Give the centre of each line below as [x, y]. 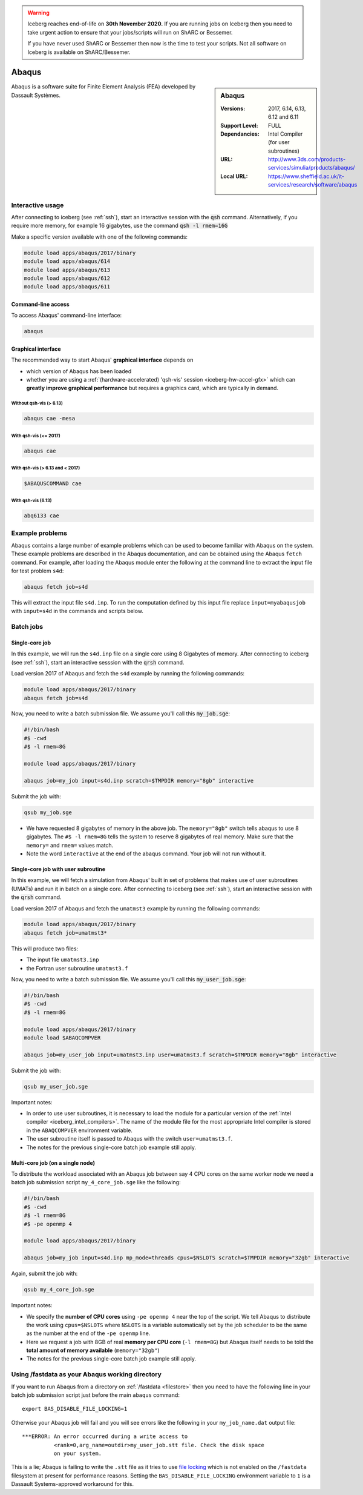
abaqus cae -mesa [50, 419]
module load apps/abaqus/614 [67, 261]
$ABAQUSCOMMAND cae [53, 483]
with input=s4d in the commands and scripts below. [77, 611]
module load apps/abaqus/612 [67, 278]
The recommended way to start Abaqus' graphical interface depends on [102, 360]
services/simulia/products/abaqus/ [312, 168]
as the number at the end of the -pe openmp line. [88, 1333]
